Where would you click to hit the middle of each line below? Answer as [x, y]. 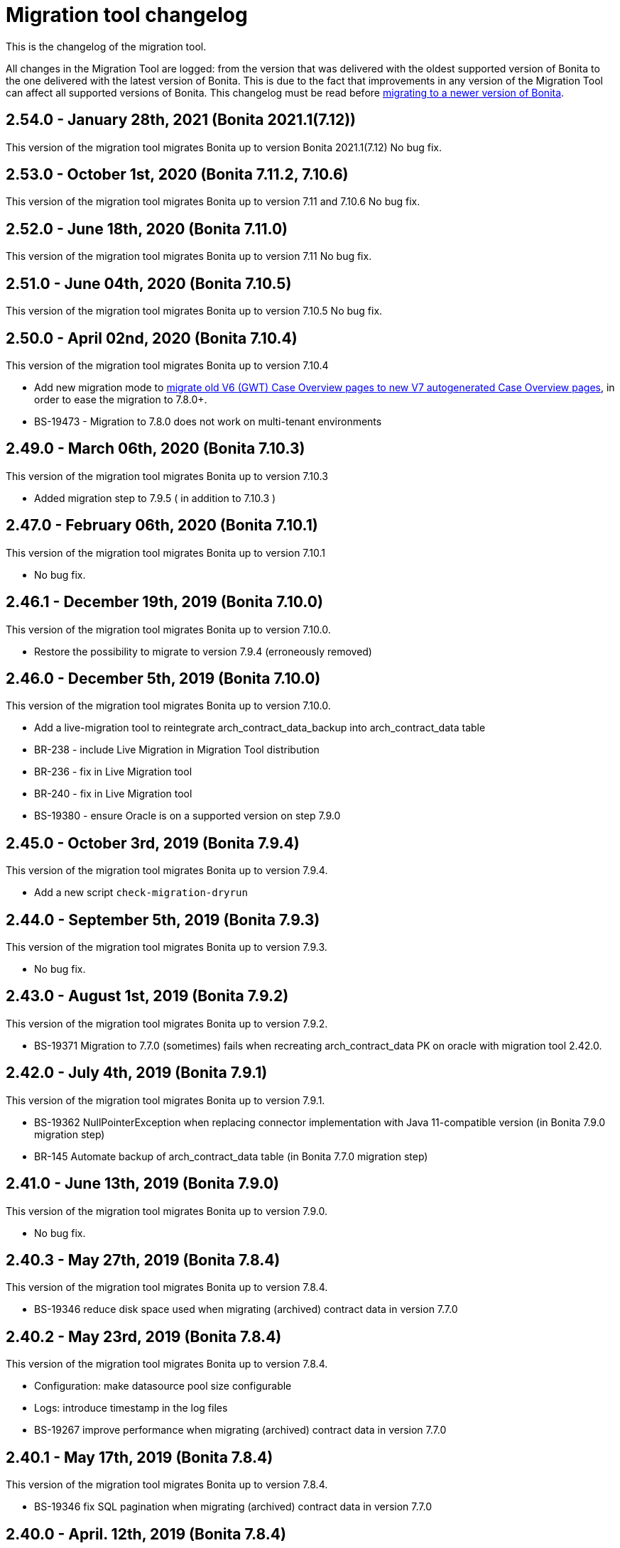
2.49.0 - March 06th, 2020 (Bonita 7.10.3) [156, 449]
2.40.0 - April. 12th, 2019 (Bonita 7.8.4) [146, 1534]
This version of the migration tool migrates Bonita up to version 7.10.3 [167, 476]
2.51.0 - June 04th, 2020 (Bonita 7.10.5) [149, 283]
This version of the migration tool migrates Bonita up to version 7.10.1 [166, 552]
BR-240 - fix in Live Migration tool [113, 794]
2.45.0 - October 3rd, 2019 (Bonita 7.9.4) [153, 843]
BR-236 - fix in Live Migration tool [113, 772]
